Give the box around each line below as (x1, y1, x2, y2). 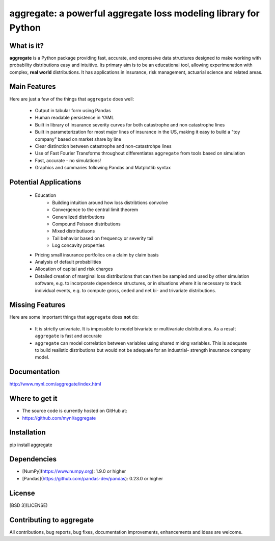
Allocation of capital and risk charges (35, 266, 113, 272)
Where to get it (9, 394, 58, 403)
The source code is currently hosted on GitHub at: (22, 408, 127, 414)
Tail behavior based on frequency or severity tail (52, 235, 154, 241)
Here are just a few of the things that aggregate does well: (9, 96, 134, 102)
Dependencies (9, 455, 57, 463)
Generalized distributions (52, 214, 105, 220)
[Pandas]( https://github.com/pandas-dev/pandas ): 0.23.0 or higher (22, 475, 163, 481)
